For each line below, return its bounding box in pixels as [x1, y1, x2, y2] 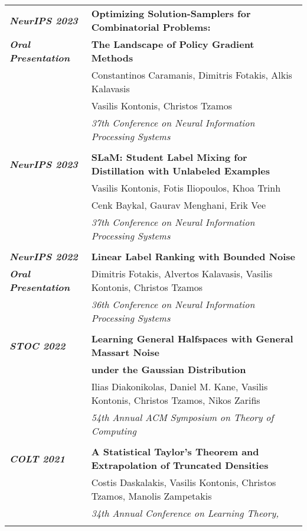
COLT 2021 [9, 451, 65, 465]
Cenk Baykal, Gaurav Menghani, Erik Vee [91, 198, 266, 212]
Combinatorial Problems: [91, 20, 211, 34]
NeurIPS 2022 [9, 250, 78, 263]
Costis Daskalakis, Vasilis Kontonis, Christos [91, 475, 276, 489]
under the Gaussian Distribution [91, 362, 246, 376]
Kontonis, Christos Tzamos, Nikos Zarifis [91, 393, 260, 407]
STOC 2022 [9, 338, 66, 352]
